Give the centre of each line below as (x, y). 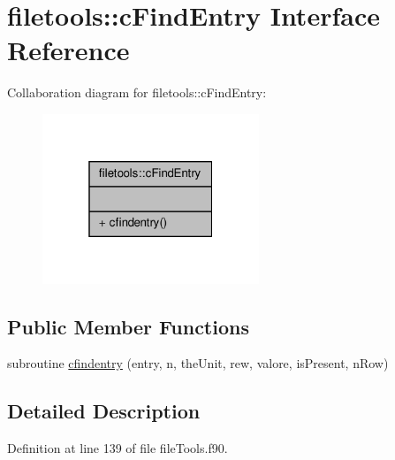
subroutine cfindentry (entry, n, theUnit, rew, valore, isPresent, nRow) (198, 363)
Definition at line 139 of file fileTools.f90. (118, 448)
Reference (68, 50)
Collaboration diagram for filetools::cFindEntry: (137, 92)
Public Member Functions (128, 326)
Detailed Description (104, 411)
